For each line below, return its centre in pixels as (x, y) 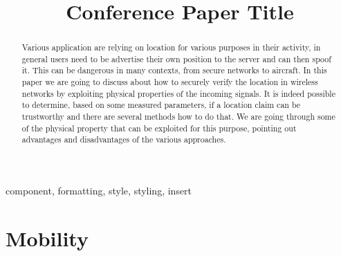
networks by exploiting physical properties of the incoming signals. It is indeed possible (178, 93)
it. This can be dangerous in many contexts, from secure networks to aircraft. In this (174, 70)
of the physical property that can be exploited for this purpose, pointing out (159, 128)
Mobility (47, 238)
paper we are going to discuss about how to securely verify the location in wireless (170, 82)
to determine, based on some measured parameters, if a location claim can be (161, 105)
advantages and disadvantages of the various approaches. (124, 139)
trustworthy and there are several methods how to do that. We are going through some (178, 117)
